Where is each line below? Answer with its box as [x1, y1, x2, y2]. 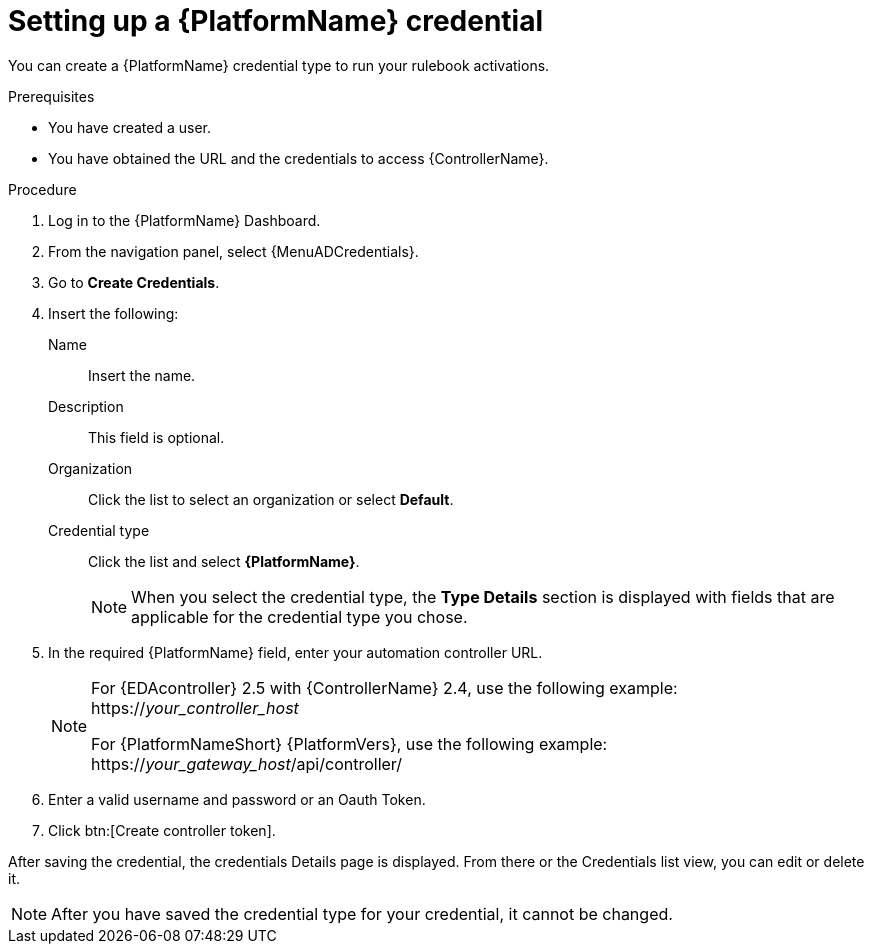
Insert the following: [48, 304, 179, 322]
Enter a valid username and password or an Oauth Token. [48, 790, 426, 808]
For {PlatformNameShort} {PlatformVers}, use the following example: [91, 733, 608, 754]
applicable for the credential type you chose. [131, 606, 468, 627]
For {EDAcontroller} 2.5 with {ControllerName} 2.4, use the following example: [91, 677, 678, 698]
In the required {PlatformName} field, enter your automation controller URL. [48, 643, 543, 661]
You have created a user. [48, 118, 212, 136]
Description [48, 397, 124, 415]
